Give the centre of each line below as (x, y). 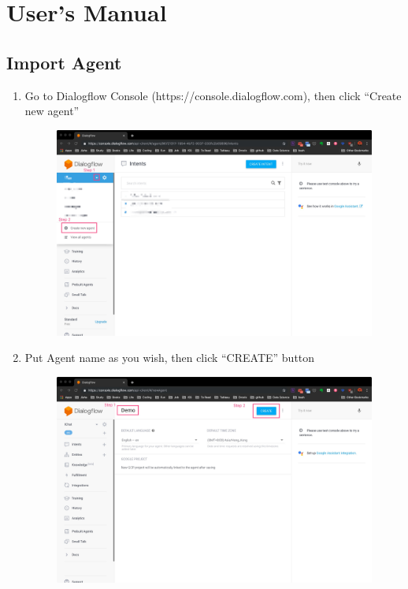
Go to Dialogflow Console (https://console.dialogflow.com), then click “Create (213, 95)
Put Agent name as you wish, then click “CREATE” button (170, 358)
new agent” (52, 111)
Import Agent (64, 62)
